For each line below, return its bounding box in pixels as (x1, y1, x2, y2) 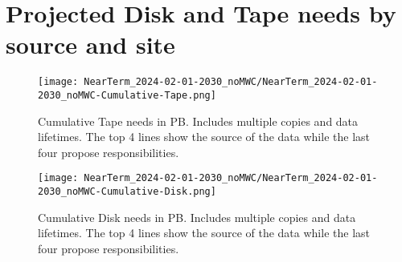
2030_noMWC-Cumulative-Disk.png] (38, 186, 216, 198)
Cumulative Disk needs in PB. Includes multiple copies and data (38, 208, 356, 225)
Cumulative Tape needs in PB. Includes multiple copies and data (38, 112, 359, 129)
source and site (6, 28, 175, 61)
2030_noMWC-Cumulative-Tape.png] (38, 89, 216, 101)
